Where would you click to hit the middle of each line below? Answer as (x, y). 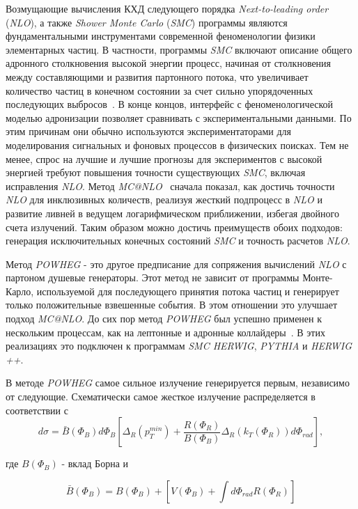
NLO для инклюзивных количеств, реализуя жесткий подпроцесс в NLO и (164, 199)
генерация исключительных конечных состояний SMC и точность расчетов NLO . (178, 241)
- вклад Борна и (95, 463)
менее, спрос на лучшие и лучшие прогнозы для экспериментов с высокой (164, 158)
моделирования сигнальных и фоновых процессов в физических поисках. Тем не (177, 144)
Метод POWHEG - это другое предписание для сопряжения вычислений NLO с (176, 264)
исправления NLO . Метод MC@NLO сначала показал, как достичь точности (170, 186)
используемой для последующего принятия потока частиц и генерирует (188, 291)
